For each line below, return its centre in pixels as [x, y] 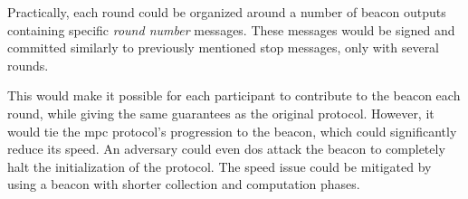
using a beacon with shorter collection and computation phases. [184, 184]
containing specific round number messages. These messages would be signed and [231, 29]
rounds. [28, 65]
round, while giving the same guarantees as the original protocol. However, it [221, 113]
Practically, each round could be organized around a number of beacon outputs [227, 12]
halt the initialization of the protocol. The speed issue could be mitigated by [220, 166]
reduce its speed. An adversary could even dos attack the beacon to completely [226, 149]
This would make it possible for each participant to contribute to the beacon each [234, 95]
